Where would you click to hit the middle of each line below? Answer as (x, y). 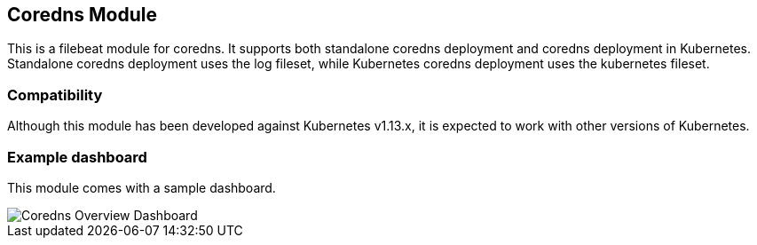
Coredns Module (82, 15)
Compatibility (55, 95)
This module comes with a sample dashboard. (142, 187)
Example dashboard (77, 157)
